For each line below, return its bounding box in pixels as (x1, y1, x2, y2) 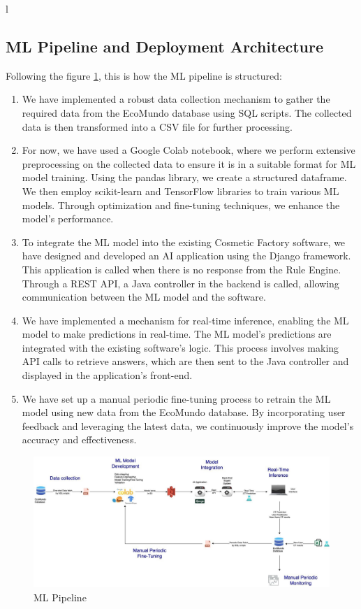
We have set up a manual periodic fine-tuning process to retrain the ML (22, 391, 331, 406)
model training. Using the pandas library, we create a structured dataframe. (22, 170, 347, 185)
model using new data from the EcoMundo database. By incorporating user (22, 405, 346, 420)
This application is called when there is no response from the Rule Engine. (22, 261, 341, 276)
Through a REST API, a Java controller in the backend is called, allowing (22, 275, 339, 290)
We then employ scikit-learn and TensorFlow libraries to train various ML (22, 183, 339, 198)
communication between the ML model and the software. (22, 289, 266, 304)
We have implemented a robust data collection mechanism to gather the (22, 92, 330, 106)
